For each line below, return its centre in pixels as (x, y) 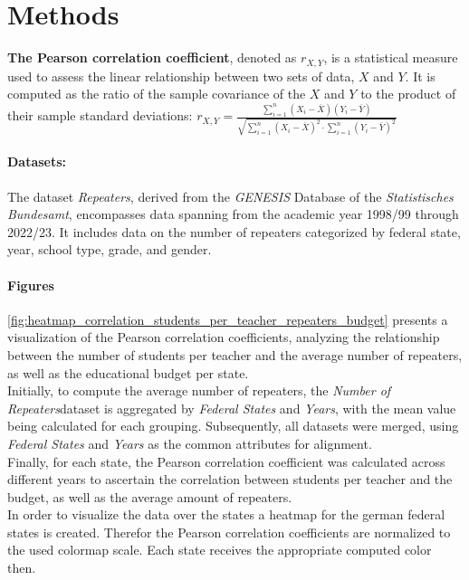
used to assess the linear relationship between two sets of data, (181, 76)
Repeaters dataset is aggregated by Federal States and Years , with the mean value (232, 408)
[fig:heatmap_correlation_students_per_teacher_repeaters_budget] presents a (228, 319)
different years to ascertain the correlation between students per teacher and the (230, 479)
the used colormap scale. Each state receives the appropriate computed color (220, 550)
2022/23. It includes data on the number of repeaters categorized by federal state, (234, 231)
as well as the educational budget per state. (128, 372)
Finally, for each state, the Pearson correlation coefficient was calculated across (226, 461)
